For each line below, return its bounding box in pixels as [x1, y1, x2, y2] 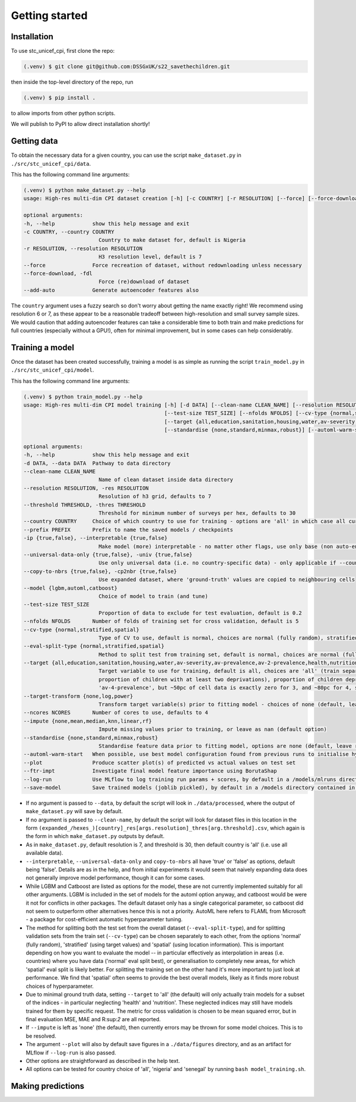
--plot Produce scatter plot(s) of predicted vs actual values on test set [23, 759, 296, 766]
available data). [26, 849, 63, 857]
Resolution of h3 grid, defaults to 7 [98, 493, 212, 500]
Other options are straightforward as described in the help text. [26, 1057, 180, 1065]
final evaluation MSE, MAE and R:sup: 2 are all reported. [26, 1016, 161, 1023]
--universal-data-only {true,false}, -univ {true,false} [23, 552, 193, 558]
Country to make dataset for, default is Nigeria [98, 237, 246, 244]
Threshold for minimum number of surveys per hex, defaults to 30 [98, 510, 296, 517]
